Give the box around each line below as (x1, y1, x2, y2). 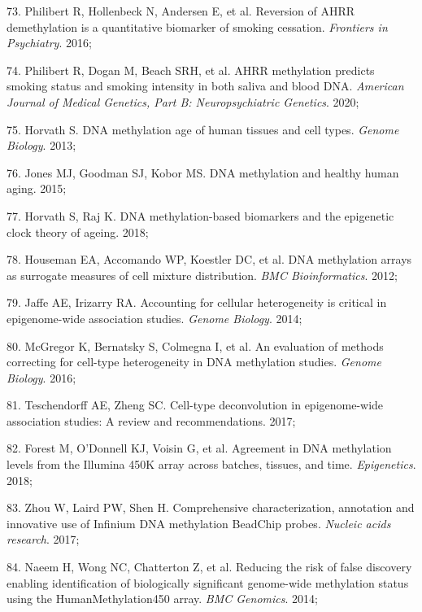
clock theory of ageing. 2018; (7, 223, 149, 240)
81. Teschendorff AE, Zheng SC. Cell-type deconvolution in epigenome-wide (7, 396, 384, 413)
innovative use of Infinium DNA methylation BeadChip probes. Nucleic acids (7, 514, 391, 531)
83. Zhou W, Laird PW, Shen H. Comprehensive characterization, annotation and (7, 499, 415, 516)
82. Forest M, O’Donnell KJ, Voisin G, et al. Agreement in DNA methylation (7, 439, 392, 457)
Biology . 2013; (7, 137, 76, 154)
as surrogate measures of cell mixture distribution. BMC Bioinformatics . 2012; (7, 266, 398, 283)
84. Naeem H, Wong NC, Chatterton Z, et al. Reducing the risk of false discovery (7, 558, 412, 575)
